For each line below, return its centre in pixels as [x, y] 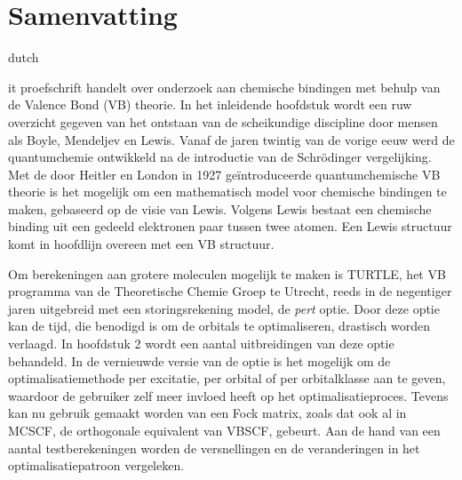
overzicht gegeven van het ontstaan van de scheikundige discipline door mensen [223, 121]
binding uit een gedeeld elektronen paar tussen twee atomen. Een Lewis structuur [230, 226]
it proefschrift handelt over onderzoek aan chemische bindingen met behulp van [224, 87]
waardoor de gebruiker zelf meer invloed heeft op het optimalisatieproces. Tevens [228, 395]
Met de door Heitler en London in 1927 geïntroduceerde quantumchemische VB [224, 174]
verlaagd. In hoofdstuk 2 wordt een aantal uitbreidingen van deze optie [201, 344]
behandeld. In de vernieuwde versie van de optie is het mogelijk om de [199, 360]
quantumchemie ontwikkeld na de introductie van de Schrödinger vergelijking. [220, 157]
